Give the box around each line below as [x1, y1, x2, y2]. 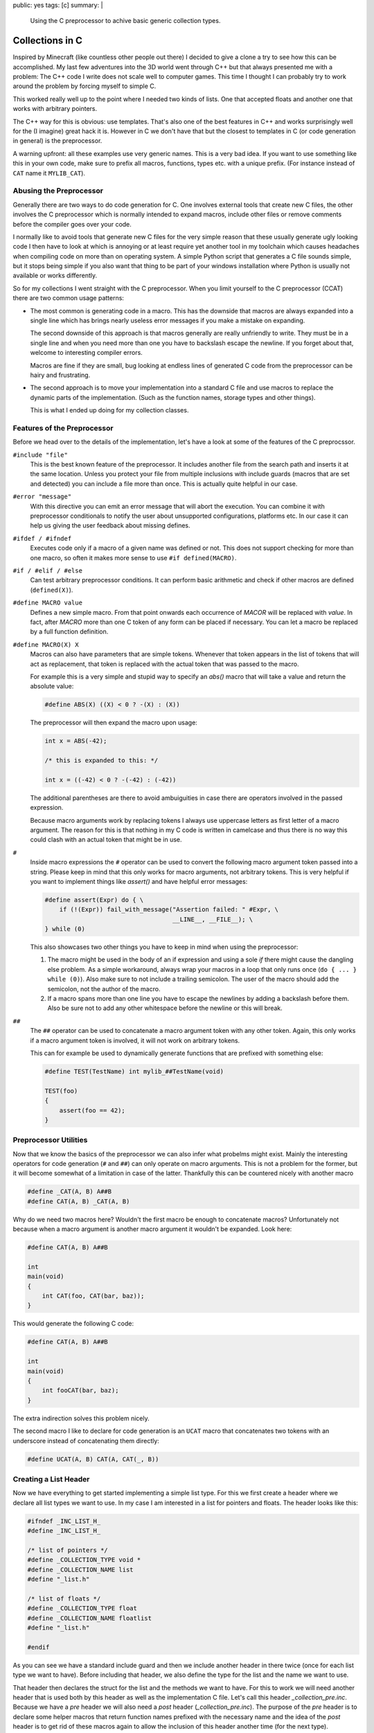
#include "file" [12, 451, 69, 459]
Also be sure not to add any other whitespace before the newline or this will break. [47, 1004, 283, 1012]
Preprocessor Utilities [12, 1135, 88, 1145]
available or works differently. [12, 271, 98, 280]
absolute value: [30, 682, 74, 690]
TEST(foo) [44, 1087, 78, 1095]
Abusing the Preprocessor [12, 186, 104, 195]
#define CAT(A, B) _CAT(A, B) [27, 1197, 130, 1205]
